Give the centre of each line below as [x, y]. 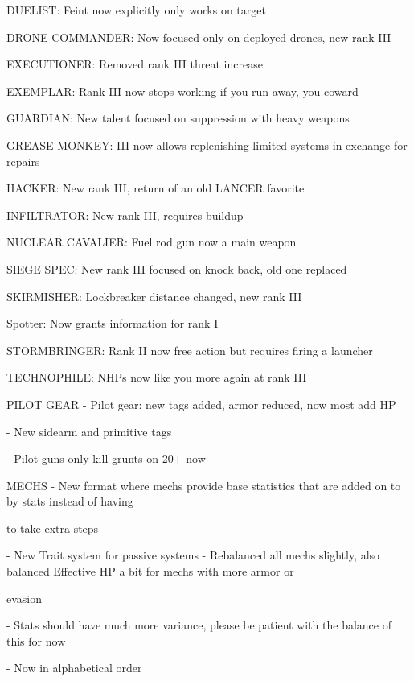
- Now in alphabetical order [74, 668]
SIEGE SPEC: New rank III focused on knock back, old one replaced [177, 268]
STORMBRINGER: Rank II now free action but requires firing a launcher [190, 350]
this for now [36, 640]
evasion [25, 598]
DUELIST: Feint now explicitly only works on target [136, 10]
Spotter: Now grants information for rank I [113, 323]
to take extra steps [53, 528]
